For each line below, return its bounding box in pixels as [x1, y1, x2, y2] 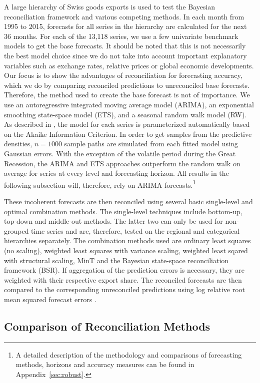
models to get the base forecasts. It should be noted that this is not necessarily [4, 40, 246, 51]
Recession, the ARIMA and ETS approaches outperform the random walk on [4, 158, 240, 168]
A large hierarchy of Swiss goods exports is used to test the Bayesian [4, 1, 215, 11]
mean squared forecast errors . [4, 294, 96, 304]
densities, [4, 138, 32, 149]
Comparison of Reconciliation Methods [4, 318, 210, 334]
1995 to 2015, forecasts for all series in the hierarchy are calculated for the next [4, 21, 247, 31]
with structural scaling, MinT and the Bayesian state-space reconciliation [4, 255, 229, 265]
